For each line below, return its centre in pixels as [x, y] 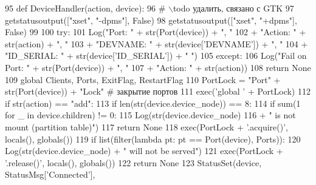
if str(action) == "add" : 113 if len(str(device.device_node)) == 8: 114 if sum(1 [153, 103]
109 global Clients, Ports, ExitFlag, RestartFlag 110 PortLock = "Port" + [143, 79]
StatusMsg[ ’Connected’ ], [50, 174]
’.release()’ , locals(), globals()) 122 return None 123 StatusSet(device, [133, 162]
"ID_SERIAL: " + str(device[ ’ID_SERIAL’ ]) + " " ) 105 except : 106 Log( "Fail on [156, 55]
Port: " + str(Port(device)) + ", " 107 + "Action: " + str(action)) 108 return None [158, 67]
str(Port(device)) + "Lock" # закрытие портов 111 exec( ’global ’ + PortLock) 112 [158, 91]
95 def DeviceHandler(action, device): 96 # [85, 8]
